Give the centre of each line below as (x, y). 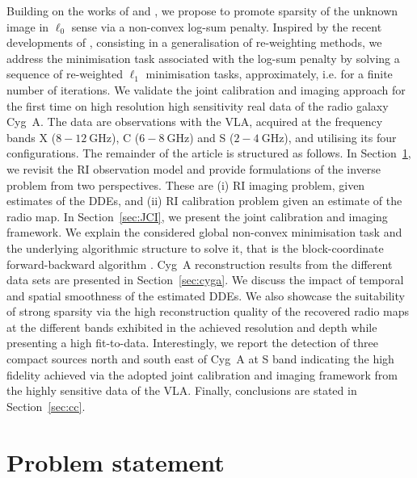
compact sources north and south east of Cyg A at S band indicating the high (200, 359)
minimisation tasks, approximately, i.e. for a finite (269, 74)
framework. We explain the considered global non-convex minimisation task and (204, 232)
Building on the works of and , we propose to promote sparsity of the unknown (202, 10)
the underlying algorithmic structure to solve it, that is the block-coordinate (195, 247)
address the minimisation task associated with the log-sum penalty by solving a (203, 58)
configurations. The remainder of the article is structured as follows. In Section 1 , (209, 153)
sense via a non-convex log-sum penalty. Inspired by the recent (227, 26)
